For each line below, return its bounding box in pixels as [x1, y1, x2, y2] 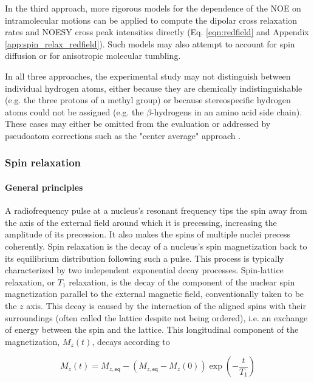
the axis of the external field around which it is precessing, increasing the [5, 216, 277, 228]
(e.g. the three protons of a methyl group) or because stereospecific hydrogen [5, 94, 291, 106]
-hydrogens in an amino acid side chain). [151, 105, 302, 118]
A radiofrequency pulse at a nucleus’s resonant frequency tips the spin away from [5, 204, 307, 217]
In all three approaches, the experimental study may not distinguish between [5, 69, 291, 82]
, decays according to [92, 335, 170, 347]
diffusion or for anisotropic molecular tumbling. [5, 49, 181, 62]
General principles [5, 180, 83, 193]
